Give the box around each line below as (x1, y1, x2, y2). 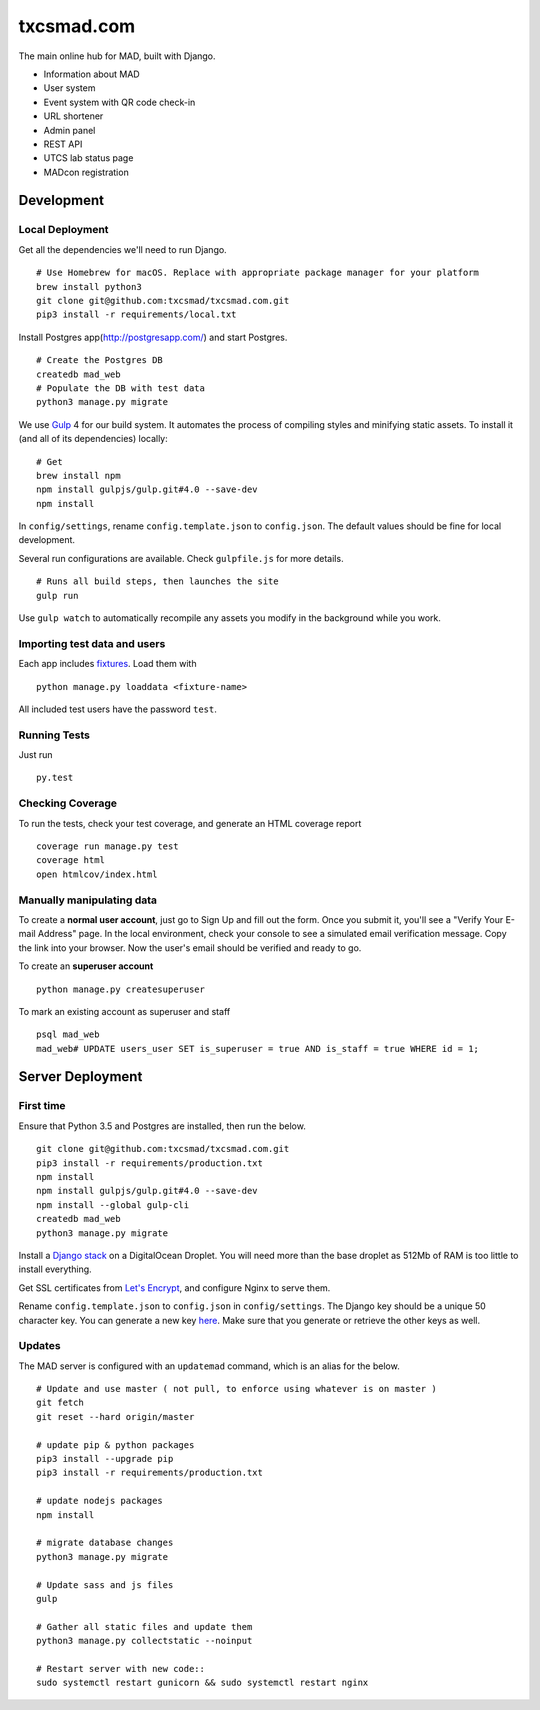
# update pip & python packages (36, 1439, 195, 1450)
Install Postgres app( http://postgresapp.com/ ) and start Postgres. (18, 331, 288, 343)
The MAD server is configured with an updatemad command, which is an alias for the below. (18, 1360, 400, 1372)
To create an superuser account (18, 960, 154, 972)
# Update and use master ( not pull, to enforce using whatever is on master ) (36, 1383, 437, 1395)
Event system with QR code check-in (43, 96, 196, 108)
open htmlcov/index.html (36, 868, 158, 880)
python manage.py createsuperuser (36, 983, 205, 995)
